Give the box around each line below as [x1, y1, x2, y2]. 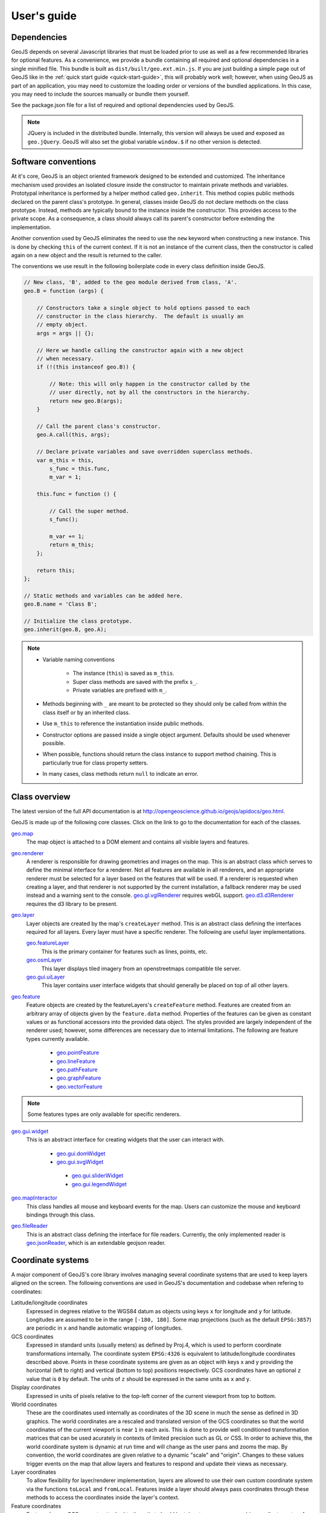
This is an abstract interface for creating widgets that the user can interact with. [26, 1136, 225, 1143]
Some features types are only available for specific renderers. [27, 1111, 181, 1118]
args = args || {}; [36, 330, 95, 336]
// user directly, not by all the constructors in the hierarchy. [49, 389, 251, 396]
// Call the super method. [49, 507, 129, 514]
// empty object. [36, 321, 88, 328]
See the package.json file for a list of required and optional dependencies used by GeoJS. [11, 102, 235, 109]
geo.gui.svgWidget [56, 1158, 104, 1166]
